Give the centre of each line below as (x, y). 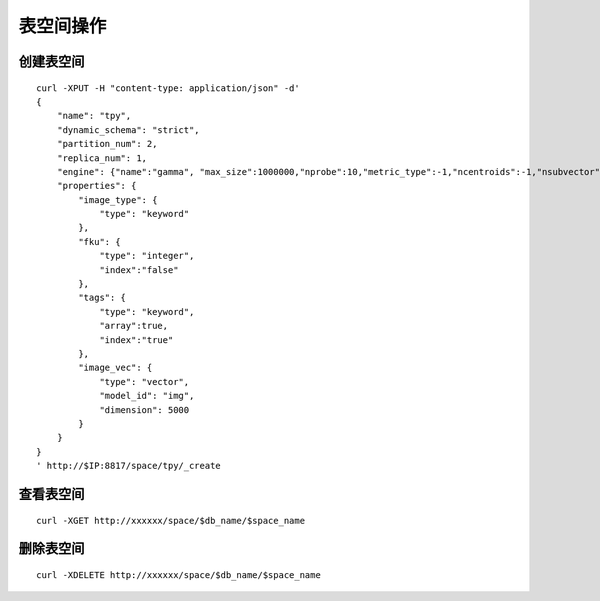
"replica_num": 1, (102, 158)
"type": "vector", (144, 381)
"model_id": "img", (147, 396)
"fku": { (99, 241)
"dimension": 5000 (144, 409)
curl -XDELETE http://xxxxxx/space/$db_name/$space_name (179, 574)
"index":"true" (136, 339)
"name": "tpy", (94, 116)
